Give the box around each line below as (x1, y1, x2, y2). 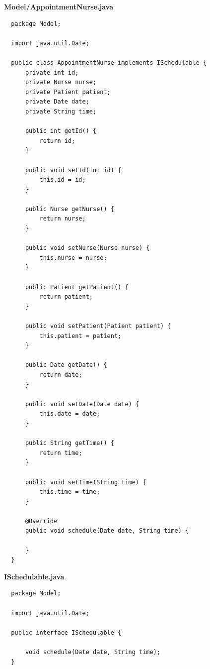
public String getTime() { (25, 440, 114, 447)
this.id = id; (39, 176, 86, 184)
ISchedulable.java (4, 571, 65, 581)
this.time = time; (39, 488, 100, 496)
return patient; (39, 293, 93, 301)
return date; (39, 371, 82, 378)
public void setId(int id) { (25, 166, 122, 174)
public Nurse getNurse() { (25, 205, 114, 213)
